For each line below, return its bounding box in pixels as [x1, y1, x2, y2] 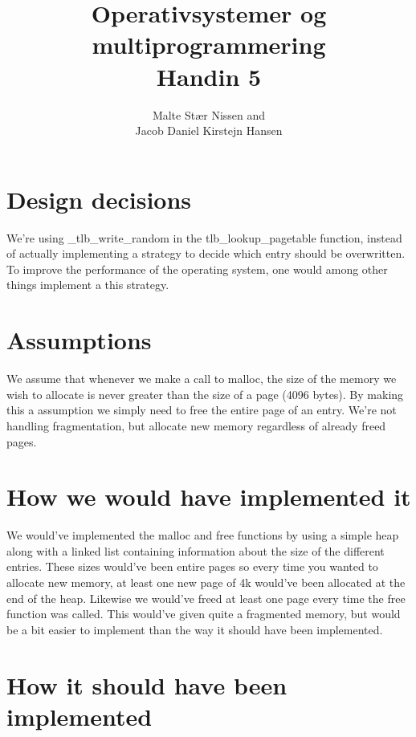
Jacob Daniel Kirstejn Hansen [135, 122, 283, 139]
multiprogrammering [92, 28, 326, 61]
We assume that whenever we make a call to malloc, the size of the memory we [6, 370, 397, 387]
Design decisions [6, 182, 192, 215]
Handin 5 [156, 59, 262, 92]
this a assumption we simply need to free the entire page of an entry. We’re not [6, 401, 397, 418]
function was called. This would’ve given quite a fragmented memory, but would [6, 605, 401, 622]
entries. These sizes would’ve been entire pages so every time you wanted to [6, 558, 378, 575]
